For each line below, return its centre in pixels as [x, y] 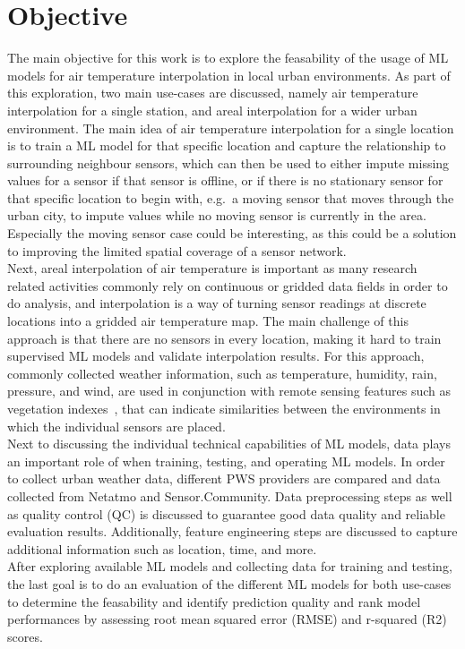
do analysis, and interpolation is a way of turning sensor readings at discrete [217, 303]
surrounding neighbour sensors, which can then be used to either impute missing [228, 162]
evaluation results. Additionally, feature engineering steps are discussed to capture [232, 531]
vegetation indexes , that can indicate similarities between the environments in [224, 408]
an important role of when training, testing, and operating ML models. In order [226, 461]
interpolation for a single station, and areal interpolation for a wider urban [212, 110]
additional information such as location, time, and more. [162, 548]
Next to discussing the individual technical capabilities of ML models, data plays [229, 444]
